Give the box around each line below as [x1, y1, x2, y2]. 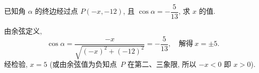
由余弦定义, [4, 26, 42, 36]
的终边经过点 [35, 6, 78, 16]
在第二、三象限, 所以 [127, 59, 197, 69]
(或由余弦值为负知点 [49, 59, 117, 69]
